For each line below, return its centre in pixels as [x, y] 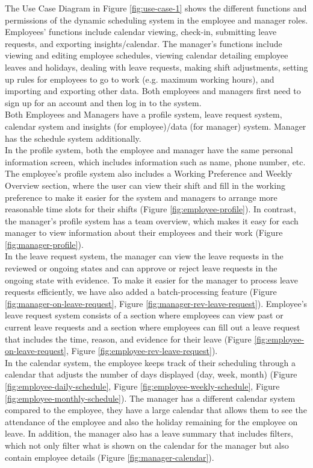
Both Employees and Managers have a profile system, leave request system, [144, 114]
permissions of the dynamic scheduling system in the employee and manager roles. [156, 20]
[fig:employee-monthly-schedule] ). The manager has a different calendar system [150, 398]
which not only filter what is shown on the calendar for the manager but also [147, 445]
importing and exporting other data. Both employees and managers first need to [153, 91]
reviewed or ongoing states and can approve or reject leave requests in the [141, 268]
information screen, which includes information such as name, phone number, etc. [155, 161]
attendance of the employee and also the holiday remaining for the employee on [151, 421]
